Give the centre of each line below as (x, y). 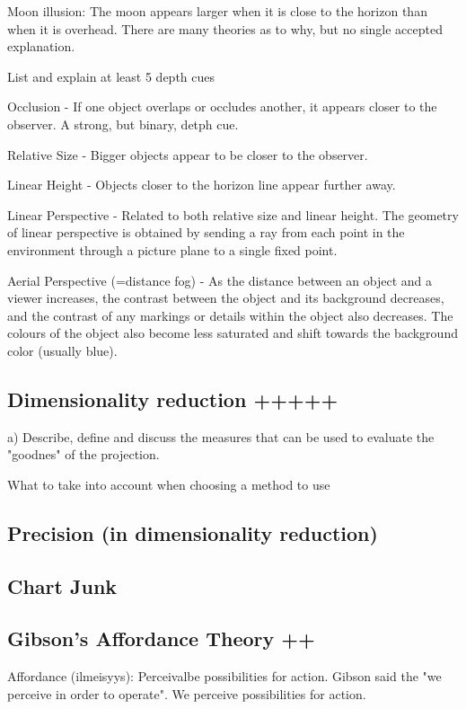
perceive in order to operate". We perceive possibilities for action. (187, 693)
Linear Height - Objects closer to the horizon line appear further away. (202, 185)
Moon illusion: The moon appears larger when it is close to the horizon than (217, 11)
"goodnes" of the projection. (84, 454)
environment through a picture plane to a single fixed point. (172, 249)
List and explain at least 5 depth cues (111, 76)
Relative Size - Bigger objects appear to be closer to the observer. (188, 154)
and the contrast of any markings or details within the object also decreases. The (230, 315)
